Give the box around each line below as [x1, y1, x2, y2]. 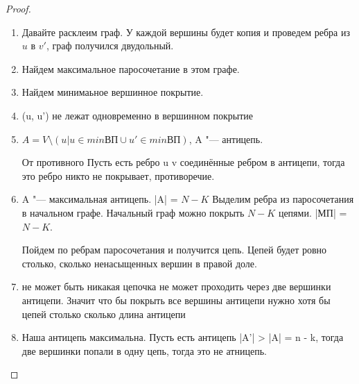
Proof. [6, 1, 31, 15]
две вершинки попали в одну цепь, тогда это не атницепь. [21, 343, 267, 358]
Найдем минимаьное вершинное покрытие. [21, 85, 204, 99]
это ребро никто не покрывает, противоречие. [21, 168, 215, 183]
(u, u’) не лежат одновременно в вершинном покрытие [21, 108, 254, 122]
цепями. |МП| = [278, 205, 347, 219]
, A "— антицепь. [189, 131, 263, 146]
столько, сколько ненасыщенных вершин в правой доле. [21, 256, 257, 270]
